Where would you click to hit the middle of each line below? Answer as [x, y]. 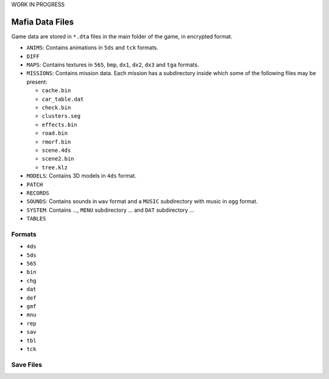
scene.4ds [56, 150]
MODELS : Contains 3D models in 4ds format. [81, 176]
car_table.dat [63, 99]
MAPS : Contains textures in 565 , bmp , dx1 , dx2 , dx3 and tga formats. [113, 65]
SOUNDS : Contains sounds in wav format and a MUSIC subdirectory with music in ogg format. [142, 201]
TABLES [36, 219]
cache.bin [56, 91]
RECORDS [38, 193]
